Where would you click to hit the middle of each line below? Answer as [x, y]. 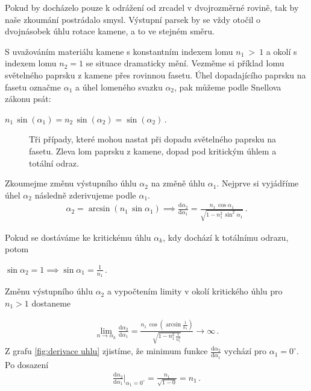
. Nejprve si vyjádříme [258, 183]
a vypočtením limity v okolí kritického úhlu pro [195, 291]
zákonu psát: [28, 99]
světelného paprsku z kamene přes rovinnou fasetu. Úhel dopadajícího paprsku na [155, 75]
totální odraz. [54, 163]
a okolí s [281, 51]
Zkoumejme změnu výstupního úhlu [71, 183]
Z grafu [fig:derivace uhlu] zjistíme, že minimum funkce [106, 351]
